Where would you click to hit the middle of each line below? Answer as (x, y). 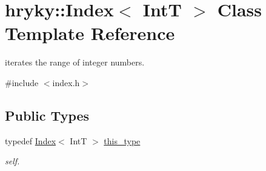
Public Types (47, 115)
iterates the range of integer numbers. (75, 62)
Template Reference (90, 33)
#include (22, 82)
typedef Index (31, 140)
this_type (122, 140)
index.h (66, 82)
